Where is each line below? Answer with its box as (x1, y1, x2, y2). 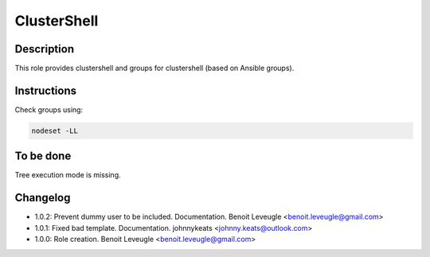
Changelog (14, 191, 71, 204)
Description (14, 42, 75, 56)
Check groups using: (14, 104, 84, 115)
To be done (14, 150, 72, 163)
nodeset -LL (31, 126, 79, 135)
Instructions (14, 84, 77, 97)
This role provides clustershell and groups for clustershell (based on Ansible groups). (14, 64, 295, 73)
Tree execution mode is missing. (14, 170, 121, 180)
